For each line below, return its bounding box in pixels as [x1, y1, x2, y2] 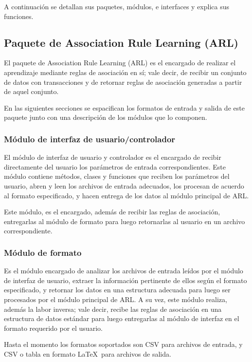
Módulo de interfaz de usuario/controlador [4, 133, 176, 145]
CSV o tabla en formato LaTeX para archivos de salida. [4, 348, 171, 359]
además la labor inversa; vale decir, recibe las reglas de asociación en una [4, 304, 222, 314]
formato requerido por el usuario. [4, 323, 103, 333]
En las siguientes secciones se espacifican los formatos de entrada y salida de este [4, 102, 245, 113]
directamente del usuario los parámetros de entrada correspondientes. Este [4, 161, 226, 171]
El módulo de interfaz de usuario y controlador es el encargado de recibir [4, 152, 221, 162]
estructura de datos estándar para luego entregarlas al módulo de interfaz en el [4, 313, 239, 324]
